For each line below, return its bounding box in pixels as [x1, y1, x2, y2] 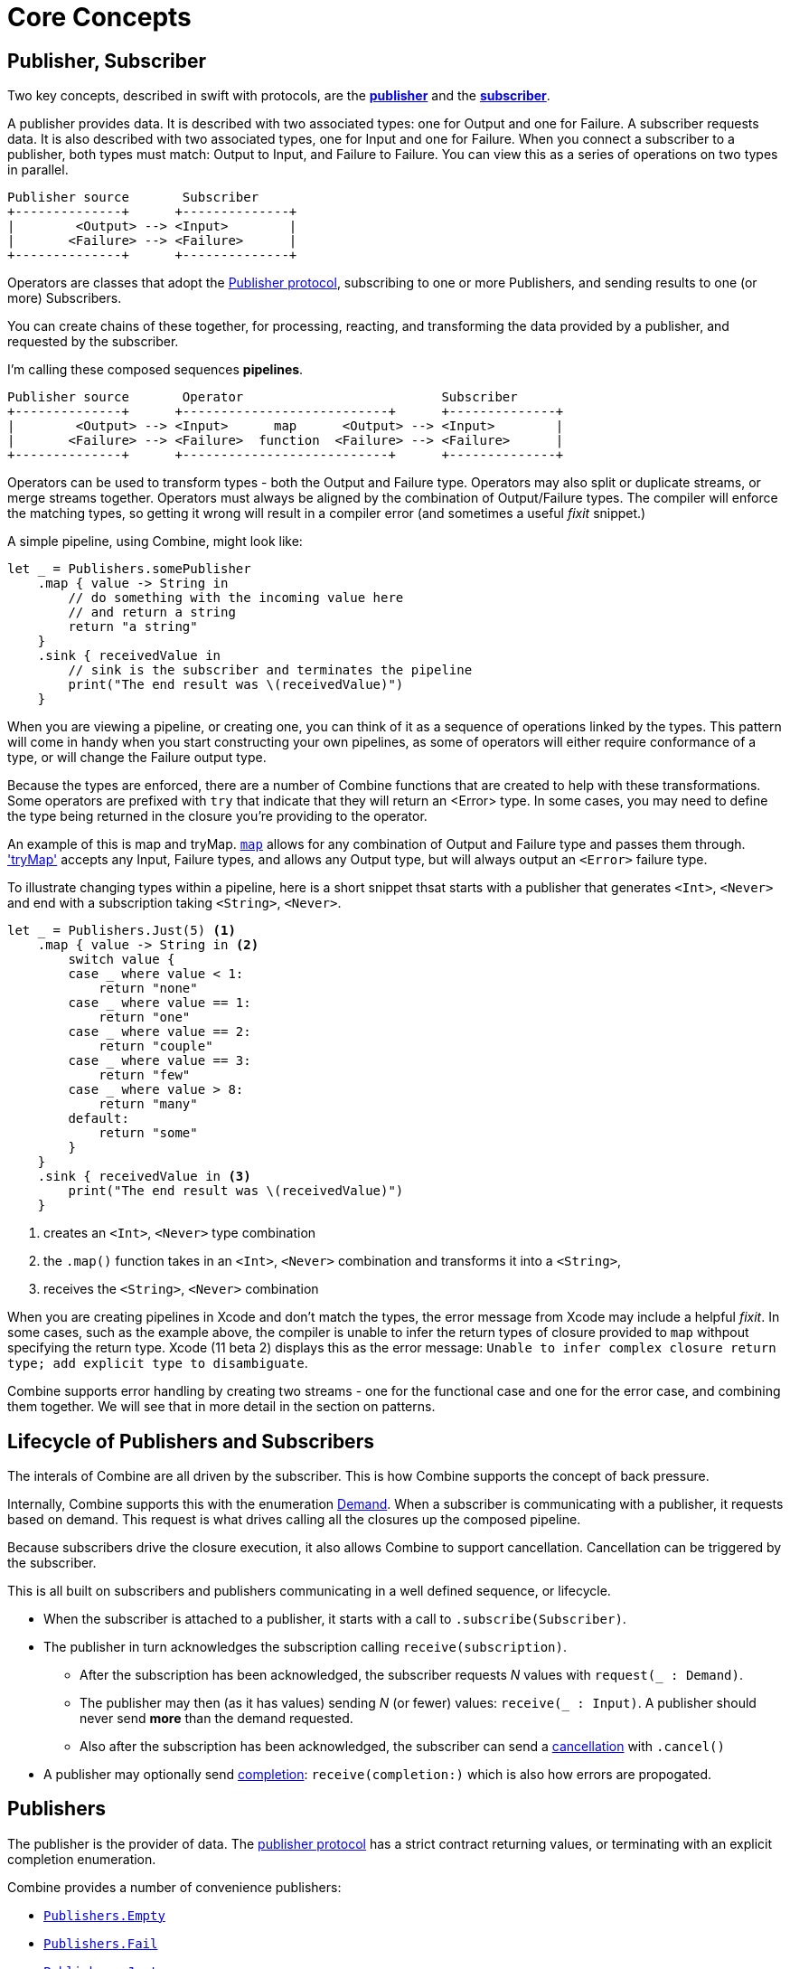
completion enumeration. [7, 1851, 156, 1867]
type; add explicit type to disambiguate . [7, 1355, 308, 1371]
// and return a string [68, 605, 236, 620]
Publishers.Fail [43, 1936, 158, 1951]
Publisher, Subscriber [7, 49, 207, 72]
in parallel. [7, 162, 69, 178]
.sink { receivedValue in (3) [37, 1169, 251, 1184]
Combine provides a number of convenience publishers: [7, 1879, 342, 1895]
